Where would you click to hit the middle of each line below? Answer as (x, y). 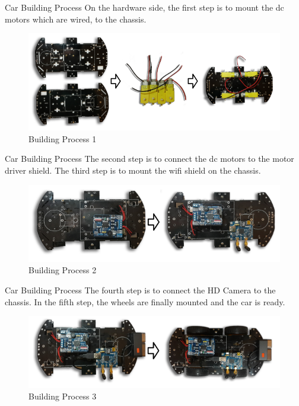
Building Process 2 (63, 270)
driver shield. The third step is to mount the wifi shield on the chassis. (133, 170)
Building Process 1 (63, 138)
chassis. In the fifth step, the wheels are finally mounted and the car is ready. (145, 301)
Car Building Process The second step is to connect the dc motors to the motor (149, 159)
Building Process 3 (63, 396)
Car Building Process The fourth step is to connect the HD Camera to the (140, 290)
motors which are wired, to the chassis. (76, 19)
